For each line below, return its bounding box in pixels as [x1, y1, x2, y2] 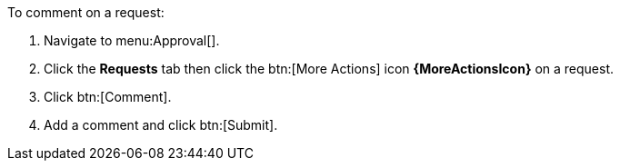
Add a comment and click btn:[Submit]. [44, 117, 278, 133]
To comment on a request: [7, 5, 165, 20]
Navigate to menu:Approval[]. [44, 33, 220, 48]
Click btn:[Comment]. [44, 89, 172, 104]
